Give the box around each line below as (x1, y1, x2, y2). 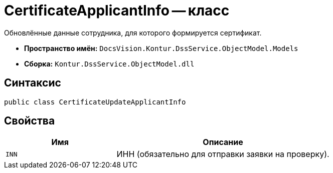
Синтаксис (4, 76, 61, 89)
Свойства (4, 114, 55, 127)
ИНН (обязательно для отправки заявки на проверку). (116, 149, 329, 159)
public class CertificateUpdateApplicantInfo (4, 97, 186, 106)
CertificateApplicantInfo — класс (4, 2, 230, 19)
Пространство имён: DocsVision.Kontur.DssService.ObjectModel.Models (24, 43, 298, 52)
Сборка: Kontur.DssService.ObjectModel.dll (24, 59, 195, 68)
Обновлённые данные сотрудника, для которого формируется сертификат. (4, 28, 262, 37)
